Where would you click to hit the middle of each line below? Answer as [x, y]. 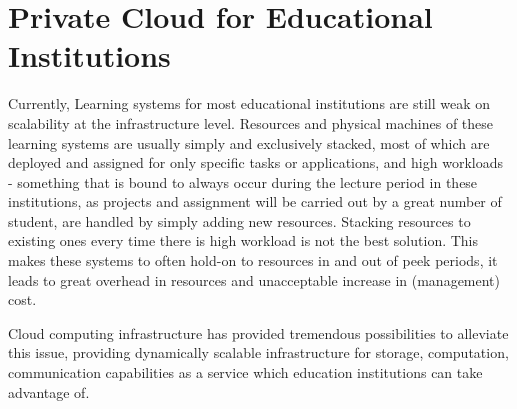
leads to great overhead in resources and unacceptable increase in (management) [254, 279]
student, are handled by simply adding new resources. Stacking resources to [239, 220]
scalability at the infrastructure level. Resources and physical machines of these [251, 122]
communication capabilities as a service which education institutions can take [245, 372]
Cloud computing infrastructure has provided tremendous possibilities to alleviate [258, 332]
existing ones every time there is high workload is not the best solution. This [243, 240]
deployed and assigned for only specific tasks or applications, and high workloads [255, 162]
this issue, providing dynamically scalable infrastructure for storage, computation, [258, 352]
